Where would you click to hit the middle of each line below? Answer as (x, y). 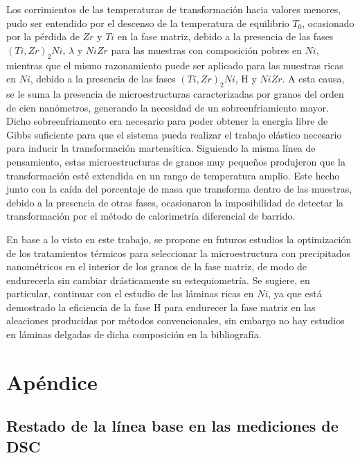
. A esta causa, (313, 79)
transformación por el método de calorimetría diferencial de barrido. (151, 216)
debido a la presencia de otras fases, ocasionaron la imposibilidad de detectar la (175, 202)
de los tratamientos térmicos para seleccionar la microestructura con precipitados (178, 253)
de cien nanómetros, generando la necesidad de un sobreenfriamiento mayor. (168, 107)
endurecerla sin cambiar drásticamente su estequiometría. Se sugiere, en (158, 280)
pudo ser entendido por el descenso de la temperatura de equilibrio (148, 23)
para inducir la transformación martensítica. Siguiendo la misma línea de (161, 148)
